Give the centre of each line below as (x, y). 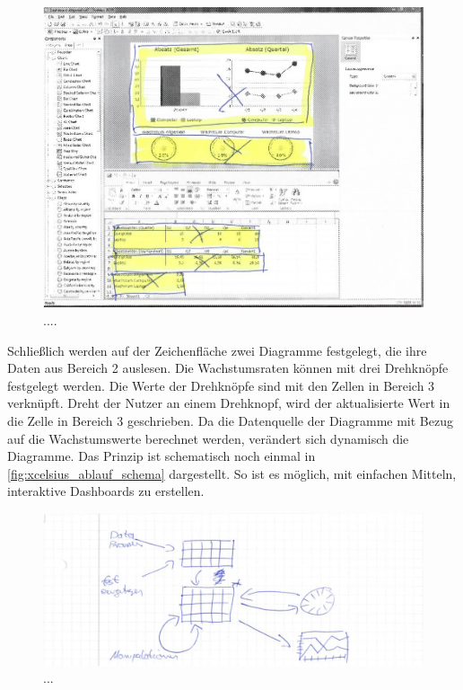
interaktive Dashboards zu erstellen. (106, 491)
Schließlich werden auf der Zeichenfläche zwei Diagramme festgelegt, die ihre (217, 350)
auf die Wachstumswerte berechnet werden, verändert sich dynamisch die (208, 438)
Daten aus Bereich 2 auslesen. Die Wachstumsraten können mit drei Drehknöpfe (228, 368)
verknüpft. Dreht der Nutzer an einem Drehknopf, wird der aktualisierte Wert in (229, 403)
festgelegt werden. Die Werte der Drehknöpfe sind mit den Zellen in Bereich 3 (221, 385)
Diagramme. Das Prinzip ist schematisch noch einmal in (162, 456)
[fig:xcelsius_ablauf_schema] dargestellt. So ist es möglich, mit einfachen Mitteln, (232, 473)
